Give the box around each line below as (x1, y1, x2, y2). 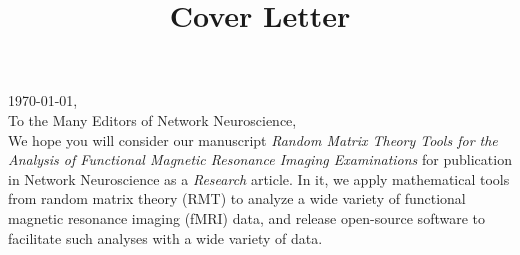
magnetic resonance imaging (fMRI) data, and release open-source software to (8, 207, 486, 228)
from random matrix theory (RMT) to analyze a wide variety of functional (8, 188, 466, 209)
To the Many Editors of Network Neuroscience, (8, 109, 297, 130)
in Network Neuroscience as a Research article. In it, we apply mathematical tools (8, 168, 510, 189)
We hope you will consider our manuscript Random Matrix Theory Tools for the (8, 129, 498, 150)
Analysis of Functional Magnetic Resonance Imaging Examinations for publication (8, 149, 512, 170)
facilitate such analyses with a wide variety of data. (8, 227, 323, 248)
